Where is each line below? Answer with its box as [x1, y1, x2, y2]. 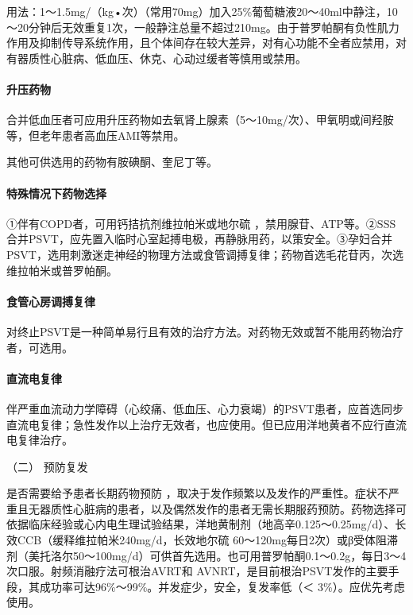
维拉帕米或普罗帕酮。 [6, 261, 118, 278]
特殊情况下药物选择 [6, 184, 106, 201]
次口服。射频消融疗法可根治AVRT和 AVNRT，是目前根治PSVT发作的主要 [6, 563, 388, 579]
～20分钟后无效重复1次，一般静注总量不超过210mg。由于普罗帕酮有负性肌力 [6, 18, 399, 35]
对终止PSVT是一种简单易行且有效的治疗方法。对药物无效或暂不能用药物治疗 [6, 323, 403, 339]
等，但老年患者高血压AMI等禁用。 [6, 126, 185, 143]
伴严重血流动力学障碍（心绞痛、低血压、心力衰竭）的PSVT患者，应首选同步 [6, 400, 403, 416]
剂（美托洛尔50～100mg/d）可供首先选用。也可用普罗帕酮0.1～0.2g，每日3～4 [6, 547, 407, 563]
